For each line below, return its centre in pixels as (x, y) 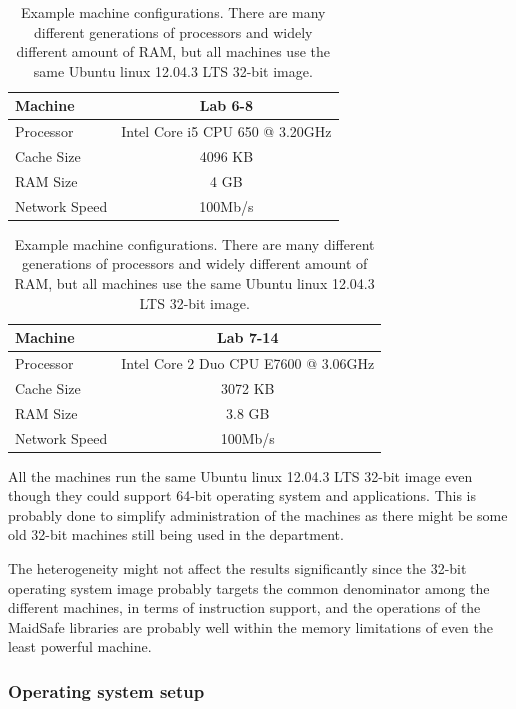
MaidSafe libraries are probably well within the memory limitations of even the (250, 626)
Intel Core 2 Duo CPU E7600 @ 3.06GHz (248, 363)
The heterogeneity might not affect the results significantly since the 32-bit (237, 568)
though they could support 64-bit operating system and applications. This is (242, 495)
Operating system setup (106, 690)
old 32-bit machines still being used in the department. (176, 534)
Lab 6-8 (226, 105)
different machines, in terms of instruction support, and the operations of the (244, 607)
